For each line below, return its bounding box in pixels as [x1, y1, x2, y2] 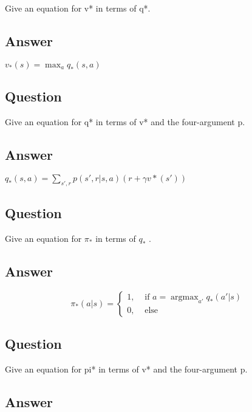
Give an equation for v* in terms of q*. [5, 2, 151, 14]
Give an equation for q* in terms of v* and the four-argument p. [5, 115, 245, 128]
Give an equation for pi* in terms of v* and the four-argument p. [5, 362, 248, 375]
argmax [171, 293, 199, 302]
